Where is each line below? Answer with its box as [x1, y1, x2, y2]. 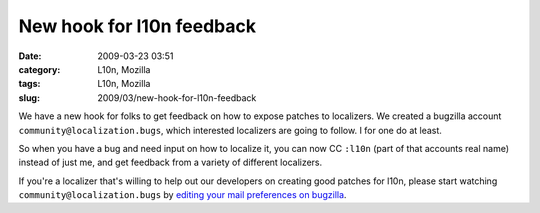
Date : [18, 50, 42, 62]
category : [18, 63, 61, 75]
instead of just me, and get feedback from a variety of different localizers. [18, 156, 323, 169]
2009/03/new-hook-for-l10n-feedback [97, 91, 257, 104]
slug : [18, 91, 40, 104]
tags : [18, 78, 41, 90]
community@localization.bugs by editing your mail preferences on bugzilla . [18, 189, 347, 201]
